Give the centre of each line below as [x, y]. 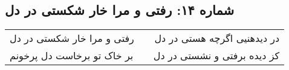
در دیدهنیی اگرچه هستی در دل [217, 38]
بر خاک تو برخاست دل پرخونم [72, 56]
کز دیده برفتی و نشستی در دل [216, 56]
